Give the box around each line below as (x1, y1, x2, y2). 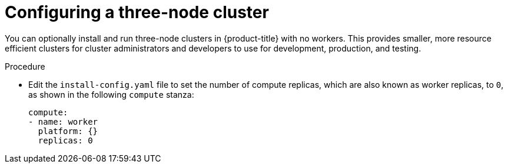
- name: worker (28, 116, 98, 126)
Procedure (5, 61, 45, 71)
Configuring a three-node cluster (5, 2, 269, 22)
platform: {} (38, 126, 98, 136)
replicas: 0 (38, 135, 93, 145)
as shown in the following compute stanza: (28, 89, 194, 100)
